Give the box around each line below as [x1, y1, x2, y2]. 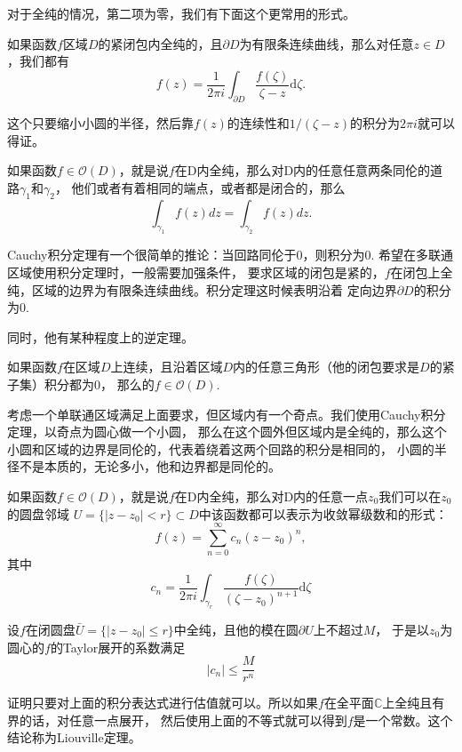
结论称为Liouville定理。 [7, 728, 141, 747]
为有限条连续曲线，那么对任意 [239, 34, 414, 52]
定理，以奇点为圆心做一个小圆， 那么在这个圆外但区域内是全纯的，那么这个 [7, 422, 447, 441]
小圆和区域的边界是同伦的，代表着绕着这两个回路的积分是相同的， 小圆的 [7, 439, 434, 458]
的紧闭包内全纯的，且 [98, 34, 223, 52]
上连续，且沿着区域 [110, 357, 223, 376]
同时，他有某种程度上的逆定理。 [7, 327, 194, 346]
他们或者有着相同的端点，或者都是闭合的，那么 [71, 178, 346, 196]
